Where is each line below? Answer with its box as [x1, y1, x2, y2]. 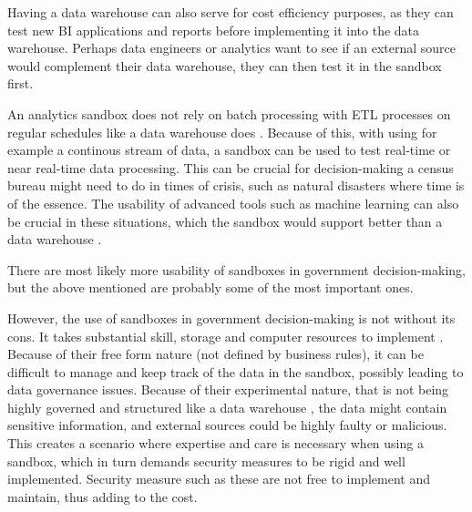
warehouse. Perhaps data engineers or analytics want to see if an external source [7, 38, 457, 57]
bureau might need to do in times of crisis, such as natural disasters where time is [7, 176, 465, 195]
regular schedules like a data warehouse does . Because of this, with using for [7, 122, 437, 141]
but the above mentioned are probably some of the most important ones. [7, 278, 414, 297]
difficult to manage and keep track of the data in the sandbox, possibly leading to [7, 362, 464, 381]
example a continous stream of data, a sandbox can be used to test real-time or [7, 140, 451, 159]
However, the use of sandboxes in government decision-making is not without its [7, 308, 456, 327]
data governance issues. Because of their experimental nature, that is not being [7, 380, 449, 399]
